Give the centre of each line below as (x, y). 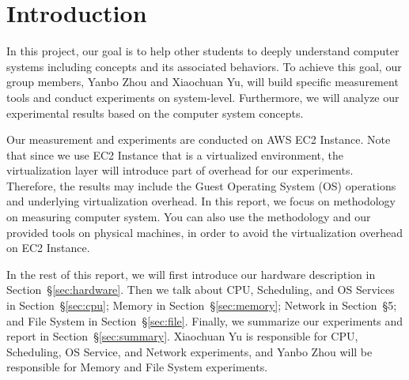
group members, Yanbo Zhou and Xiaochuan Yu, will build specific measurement (203, 82)
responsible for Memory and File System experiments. (137, 367)
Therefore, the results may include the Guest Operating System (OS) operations (201, 185)
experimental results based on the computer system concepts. (155, 113)
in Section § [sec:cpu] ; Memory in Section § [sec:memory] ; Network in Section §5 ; (202, 305)
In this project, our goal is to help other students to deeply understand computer (203, 51)
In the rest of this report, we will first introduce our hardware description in (191, 274)
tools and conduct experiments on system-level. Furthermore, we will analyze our (203, 97)
